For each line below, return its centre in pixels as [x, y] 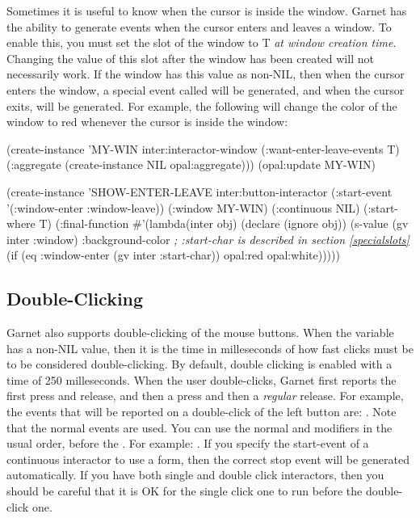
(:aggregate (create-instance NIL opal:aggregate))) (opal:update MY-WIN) [191, 164]
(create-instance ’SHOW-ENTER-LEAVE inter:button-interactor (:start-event [199, 191]
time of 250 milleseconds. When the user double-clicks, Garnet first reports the [202, 379]
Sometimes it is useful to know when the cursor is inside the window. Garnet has [207, 11]
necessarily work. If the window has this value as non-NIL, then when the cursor [206, 74]
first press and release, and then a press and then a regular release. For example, [205, 396]
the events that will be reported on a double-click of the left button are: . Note [202, 412]
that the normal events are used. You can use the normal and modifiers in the [199, 427]
